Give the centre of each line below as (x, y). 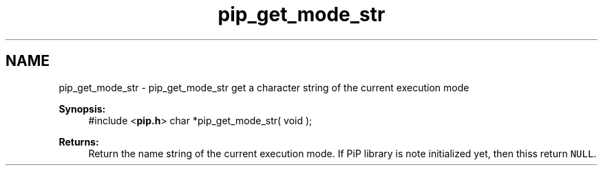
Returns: (79, 141)
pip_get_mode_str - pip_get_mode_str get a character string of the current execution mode (264, 87)
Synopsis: (82, 109)
